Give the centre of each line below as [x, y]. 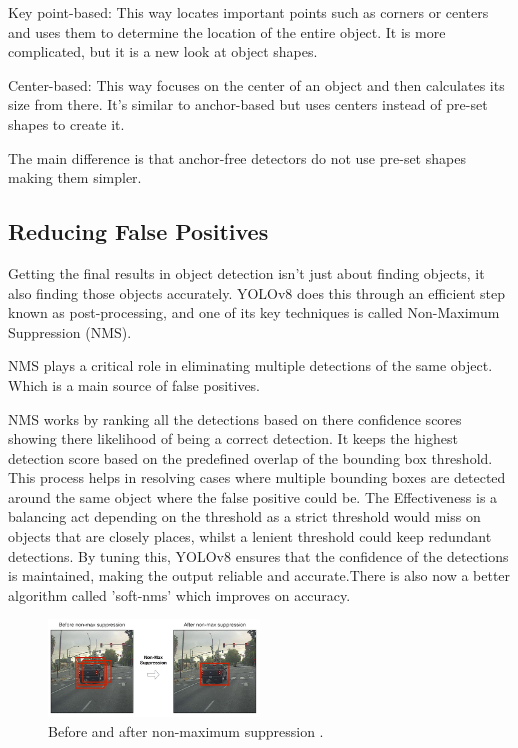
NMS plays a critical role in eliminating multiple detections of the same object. [250, 365]
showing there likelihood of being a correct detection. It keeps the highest [233, 438]
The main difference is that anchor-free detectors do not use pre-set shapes [237, 157]
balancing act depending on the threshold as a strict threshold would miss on [244, 516]
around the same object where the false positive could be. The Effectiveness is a [253, 496]
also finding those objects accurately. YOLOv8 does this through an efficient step [256, 292]
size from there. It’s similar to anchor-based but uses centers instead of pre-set [248, 104]
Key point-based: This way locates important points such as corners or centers [248, 12]
